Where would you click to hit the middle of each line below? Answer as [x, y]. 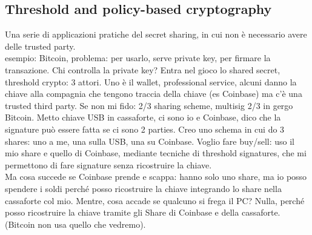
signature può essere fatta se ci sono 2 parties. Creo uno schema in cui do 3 [145, 129]
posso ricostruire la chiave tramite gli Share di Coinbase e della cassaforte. [143, 212]
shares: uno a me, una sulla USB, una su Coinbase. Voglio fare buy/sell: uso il [150, 141]
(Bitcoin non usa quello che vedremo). [75, 224]
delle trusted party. [40, 46]
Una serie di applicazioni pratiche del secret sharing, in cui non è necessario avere [156, 34]
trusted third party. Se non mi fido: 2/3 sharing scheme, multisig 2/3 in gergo [149, 105]
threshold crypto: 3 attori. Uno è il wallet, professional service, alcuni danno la [151, 81]
